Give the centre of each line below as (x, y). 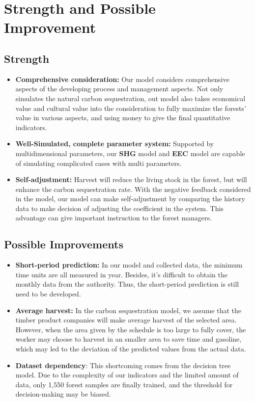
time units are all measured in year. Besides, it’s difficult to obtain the (121, 274)
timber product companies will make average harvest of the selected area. (126, 320)
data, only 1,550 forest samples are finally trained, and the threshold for (124, 384)
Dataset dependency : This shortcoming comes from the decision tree (123, 365)
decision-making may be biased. (63, 394)
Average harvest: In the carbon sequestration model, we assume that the (128, 310)
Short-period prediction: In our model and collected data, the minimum (129, 265)
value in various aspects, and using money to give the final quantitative (123, 118)
